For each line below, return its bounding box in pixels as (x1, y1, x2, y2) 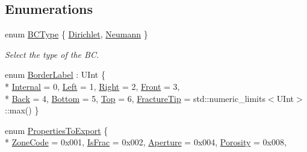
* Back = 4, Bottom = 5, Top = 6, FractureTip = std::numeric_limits (5, 92, 265, 104)
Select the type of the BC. (5, 48, 99, 60)
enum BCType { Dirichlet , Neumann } (5, 28, 148, 40)
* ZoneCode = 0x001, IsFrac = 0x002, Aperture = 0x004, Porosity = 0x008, (5, 136, 287, 148)
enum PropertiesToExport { (5, 124, 108, 136)
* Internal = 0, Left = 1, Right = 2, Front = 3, (5, 80, 180, 92)
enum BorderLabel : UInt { (5, 68, 105, 81)
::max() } (5, 104, 39, 116)
